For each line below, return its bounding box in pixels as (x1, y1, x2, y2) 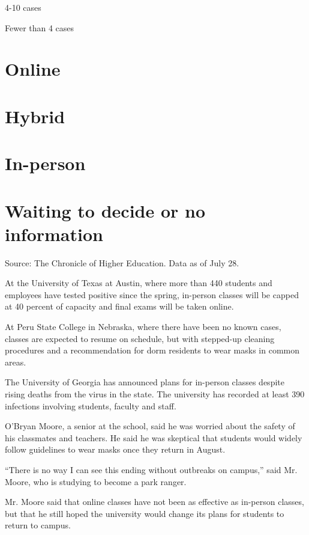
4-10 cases (5, 1, 41, 13)
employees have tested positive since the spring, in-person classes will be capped (5, 288, 299, 301)
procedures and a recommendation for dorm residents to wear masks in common (5, 344, 300, 356)
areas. (5, 355, 26, 368)
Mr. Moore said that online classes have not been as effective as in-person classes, (5, 495, 304, 508)
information (5, 221, 103, 246)
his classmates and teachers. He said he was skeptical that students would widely (5, 431, 302, 444)
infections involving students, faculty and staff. (5, 399, 176, 412)
